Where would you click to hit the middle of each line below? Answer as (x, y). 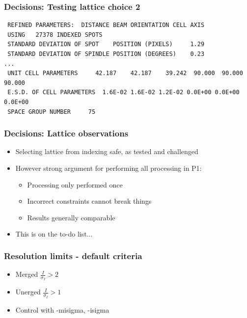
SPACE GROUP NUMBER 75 (52, 112)
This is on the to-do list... (54, 234)
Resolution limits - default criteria (73, 255)
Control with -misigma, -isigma (62, 309)
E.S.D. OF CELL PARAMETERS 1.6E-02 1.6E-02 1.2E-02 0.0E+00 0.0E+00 (123, 93)
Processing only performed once (75, 184)
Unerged (28, 292)
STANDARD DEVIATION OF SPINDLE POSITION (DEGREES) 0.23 (106, 54)
